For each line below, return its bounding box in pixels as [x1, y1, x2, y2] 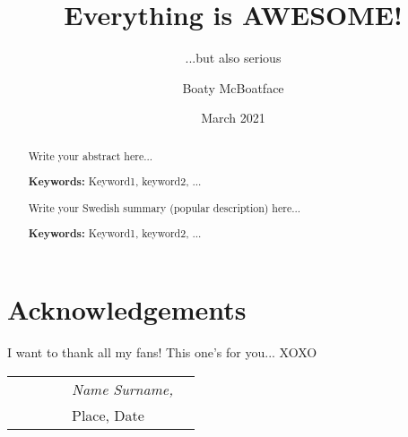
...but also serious [185, 48, 282, 67]
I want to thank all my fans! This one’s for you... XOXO [7, 342, 317, 361]
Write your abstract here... [28, 148, 153, 163]
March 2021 [201, 108, 265, 127]
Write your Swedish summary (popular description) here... [28, 200, 301, 215]
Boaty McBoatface [182, 78, 284, 97]
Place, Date [72, 404, 144, 425]
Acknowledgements [7, 291, 247, 327]
